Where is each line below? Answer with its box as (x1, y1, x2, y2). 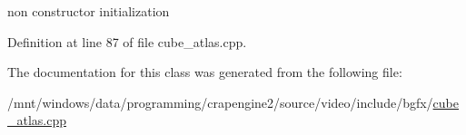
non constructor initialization (7, 2, 170, 20)
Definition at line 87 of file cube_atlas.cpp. (7, 32, 247, 51)
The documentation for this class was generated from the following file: (7, 63, 402, 82)
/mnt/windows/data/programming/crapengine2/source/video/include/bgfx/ (7, 92, 433, 111)
